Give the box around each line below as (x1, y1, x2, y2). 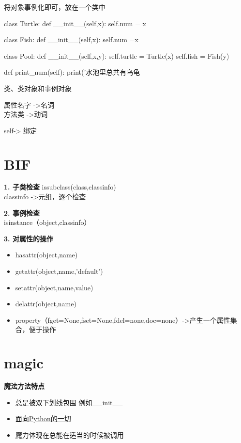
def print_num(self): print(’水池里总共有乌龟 (4, 67, 140, 77)
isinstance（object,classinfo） (4, 217, 91, 227)
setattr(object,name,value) (15, 282, 93, 292)
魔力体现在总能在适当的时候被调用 (15, 429, 124, 440)
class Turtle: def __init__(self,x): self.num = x (4, 18, 146, 28)
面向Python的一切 (15, 413, 71, 424)
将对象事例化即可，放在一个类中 (4, 2, 105, 12)
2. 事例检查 (4, 207, 40, 218)
